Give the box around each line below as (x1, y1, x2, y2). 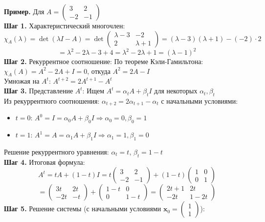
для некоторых (154, 86, 198, 96)
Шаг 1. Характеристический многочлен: (4, 21, 125, 30)
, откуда (87, 66, 110, 76)
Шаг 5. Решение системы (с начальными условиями (4, 203, 161, 214)
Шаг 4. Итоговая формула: (4, 156, 85, 167)
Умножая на (4, 76, 40, 86)
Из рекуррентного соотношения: (4, 95, 100, 106)
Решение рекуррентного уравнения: (4, 146, 109, 156)
